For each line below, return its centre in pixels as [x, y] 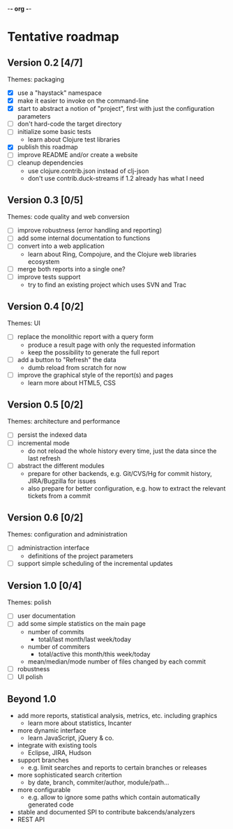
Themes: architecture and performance [64, 421]
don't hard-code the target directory [69, 124]
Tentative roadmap [63, 37]
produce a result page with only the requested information [111, 345]
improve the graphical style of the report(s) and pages [95, 375]
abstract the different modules [61, 465]
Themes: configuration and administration [67, 535]
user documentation [46, 616]
